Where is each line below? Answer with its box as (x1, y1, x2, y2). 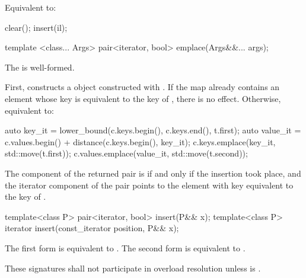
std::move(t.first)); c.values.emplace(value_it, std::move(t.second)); (5, 147, 248, 159)
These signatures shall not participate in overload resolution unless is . (5, 261, 261, 274)
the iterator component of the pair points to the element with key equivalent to (5, 178, 294, 191)
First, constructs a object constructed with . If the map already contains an (5, 81, 280, 93)
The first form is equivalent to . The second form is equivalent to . (5, 241, 246, 254)
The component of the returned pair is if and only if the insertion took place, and (5, 167, 301, 179)
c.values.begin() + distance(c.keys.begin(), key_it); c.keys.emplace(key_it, (5, 135, 276, 148)
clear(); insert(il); (5, 21, 68, 33)
